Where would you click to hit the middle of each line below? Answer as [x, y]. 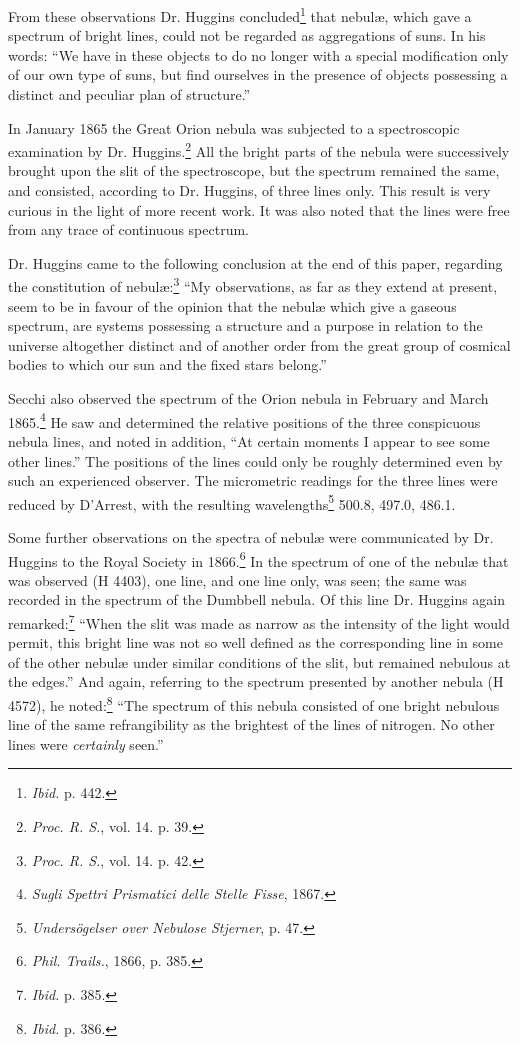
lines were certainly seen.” [86, 743]
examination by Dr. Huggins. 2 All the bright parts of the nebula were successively [259, 149]
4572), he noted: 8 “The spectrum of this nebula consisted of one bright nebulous [254, 703]
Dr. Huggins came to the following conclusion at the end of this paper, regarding [255, 262]
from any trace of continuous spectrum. [128, 229]
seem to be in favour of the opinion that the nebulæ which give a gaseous [232, 305]
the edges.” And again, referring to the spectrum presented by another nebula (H [256, 681]
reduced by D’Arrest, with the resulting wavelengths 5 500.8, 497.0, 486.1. [232, 502]
